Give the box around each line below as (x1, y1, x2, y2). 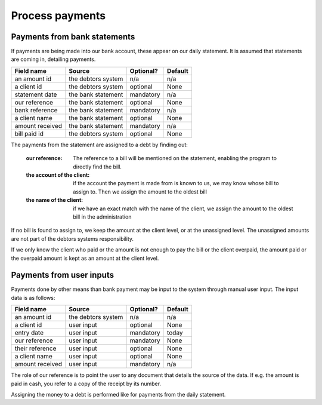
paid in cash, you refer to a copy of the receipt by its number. (11, 380, 161, 387)
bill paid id (14, 129, 44, 137)
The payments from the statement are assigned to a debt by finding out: (11, 141, 188, 148)
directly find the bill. (73, 163, 122, 170)
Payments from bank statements (11, 32, 135, 42)
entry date (14, 329, 44, 337)
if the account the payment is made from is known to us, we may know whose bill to (73, 180, 280, 187)
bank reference (14, 106, 58, 114)
